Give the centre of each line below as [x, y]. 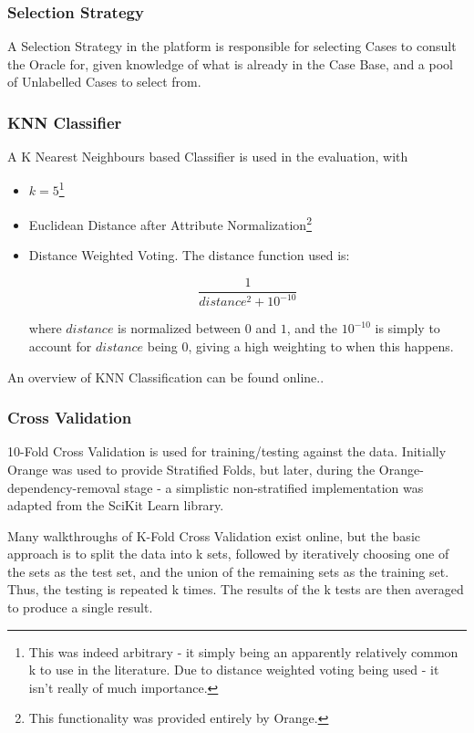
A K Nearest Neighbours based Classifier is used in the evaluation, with [208, 157]
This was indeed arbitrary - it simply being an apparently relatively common [243, 651]
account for [60, 346]
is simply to [407, 328]
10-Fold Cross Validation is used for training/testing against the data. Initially [227, 451]
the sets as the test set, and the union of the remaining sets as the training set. [228, 571]
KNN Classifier [65, 122]
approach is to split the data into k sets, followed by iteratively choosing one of [228, 554]
